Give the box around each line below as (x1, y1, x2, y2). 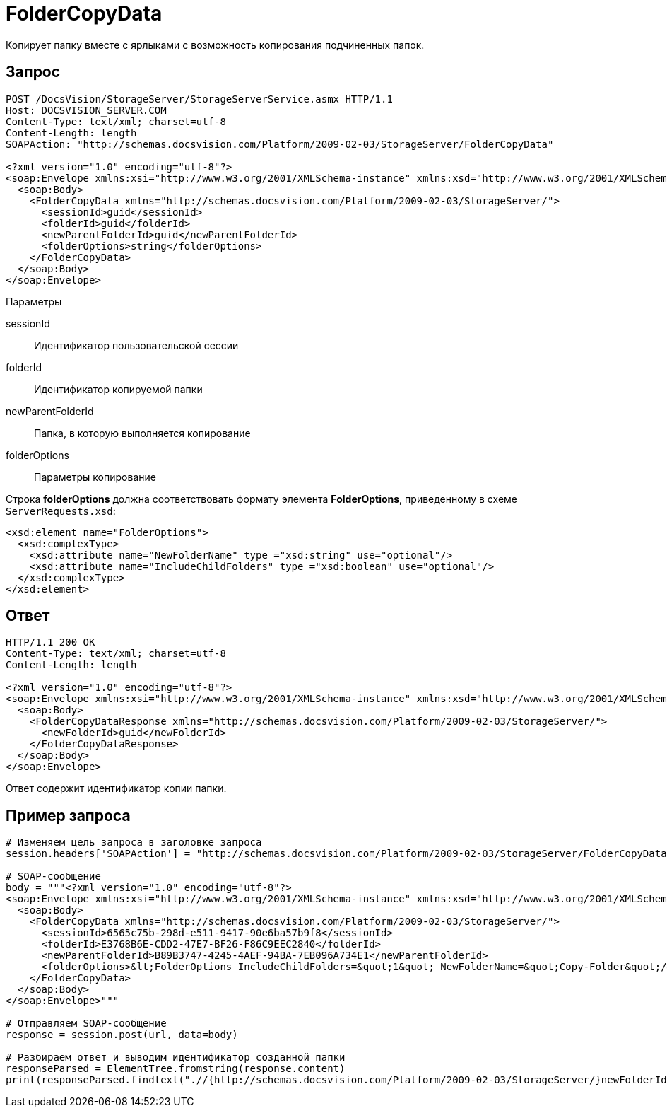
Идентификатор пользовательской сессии (34, 339, 239, 351)
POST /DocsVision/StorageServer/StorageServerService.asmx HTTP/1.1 (6, 93, 393, 105)
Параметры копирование (34, 470, 156, 483)
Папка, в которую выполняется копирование (34, 426, 251, 439)
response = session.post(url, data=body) (6, 1029, 238, 1041)
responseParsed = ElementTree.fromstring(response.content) (6, 1063, 346, 1075)
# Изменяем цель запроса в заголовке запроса (6, 837, 262, 849)
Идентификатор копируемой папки (34, 383, 203, 395)
